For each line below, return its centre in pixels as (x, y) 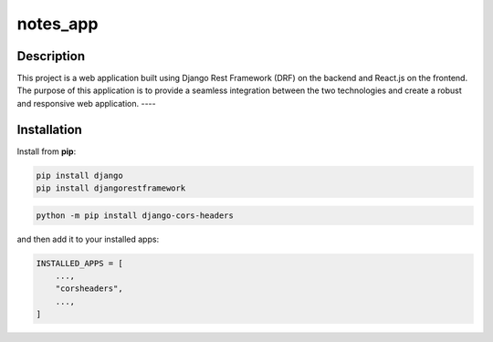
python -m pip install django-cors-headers (135, 215)
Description (51, 56)
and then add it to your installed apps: (88, 239)
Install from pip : (47, 151)
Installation (49, 129)
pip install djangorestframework (111, 188)
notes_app (58, 24)
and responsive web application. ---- (86, 103)
